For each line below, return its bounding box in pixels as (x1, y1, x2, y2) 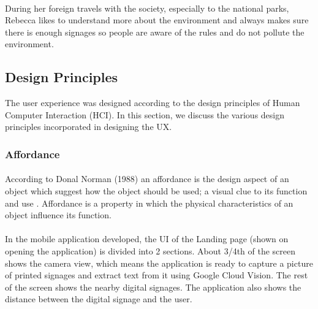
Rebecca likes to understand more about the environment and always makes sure (5, 13, 309, 26)
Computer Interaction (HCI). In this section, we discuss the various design (5, 108, 285, 121)
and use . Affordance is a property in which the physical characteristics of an (5, 196, 293, 209)
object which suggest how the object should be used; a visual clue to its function (5, 184, 308, 197)
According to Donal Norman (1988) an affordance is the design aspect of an (5, 172, 289, 185)
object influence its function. (5, 208, 112, 221)
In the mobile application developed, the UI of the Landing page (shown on (5, 232, 289, 245)
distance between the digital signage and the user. (5, 292, 192, 305)
